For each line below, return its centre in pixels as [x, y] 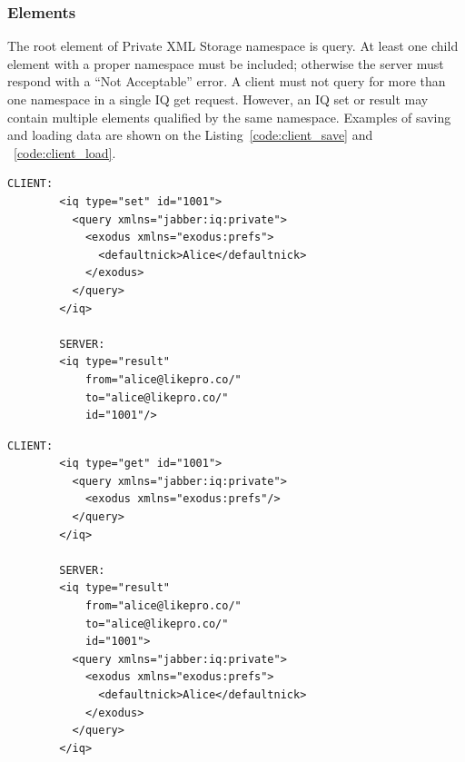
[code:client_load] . [65, 152]
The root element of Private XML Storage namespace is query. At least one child [233, 46]
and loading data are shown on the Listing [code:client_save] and [190, 135]
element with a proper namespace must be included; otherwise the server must [226, 63]
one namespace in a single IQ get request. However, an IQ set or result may [218, 99]
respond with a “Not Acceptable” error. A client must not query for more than [227, 81]
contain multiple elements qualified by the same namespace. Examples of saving [229, 117]
